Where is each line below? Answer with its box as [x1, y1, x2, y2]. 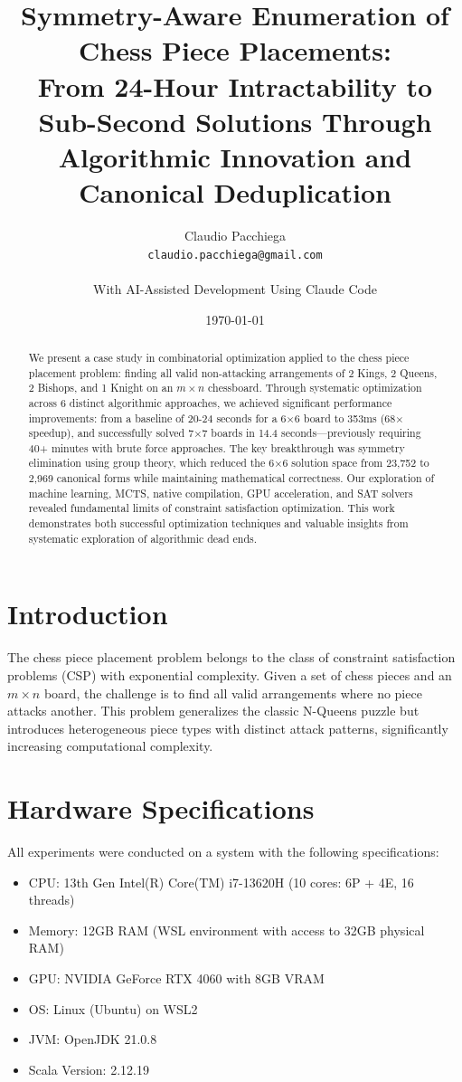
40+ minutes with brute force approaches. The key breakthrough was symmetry [28, 440, 405, 455]
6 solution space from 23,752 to [282, 455, 429, 470]
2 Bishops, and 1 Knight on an [28, 380, 174, 395]
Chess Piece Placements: [79, 32, 391, 69]
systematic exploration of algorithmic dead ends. [28, 530, 258, 546]
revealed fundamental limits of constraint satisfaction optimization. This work [28, 500, 395, 516]
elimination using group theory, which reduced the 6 [28, 455, 275, 470]
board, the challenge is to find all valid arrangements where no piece [43, 683, 422, 702]
